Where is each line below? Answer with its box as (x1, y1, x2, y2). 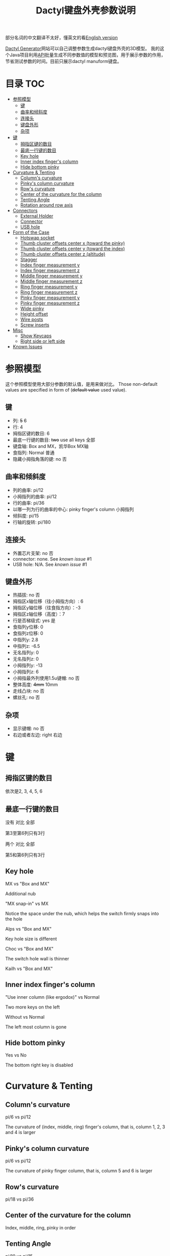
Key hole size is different (5, 936, 57, 942)
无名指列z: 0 (12, 656, 39, 662)
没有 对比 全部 (5, 819, 35, 825)
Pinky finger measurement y (20, 295, 80, 301)
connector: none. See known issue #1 (12, 555, 92, 562)
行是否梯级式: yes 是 (12, 617, 56, 624)
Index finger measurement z (20, 267, 80, 274)
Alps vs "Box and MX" (5, 925, 52, 932)
